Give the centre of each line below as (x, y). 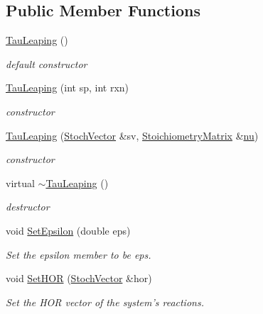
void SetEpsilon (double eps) (68, 230)
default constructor (47, 63)
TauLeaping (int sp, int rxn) (68, 88)
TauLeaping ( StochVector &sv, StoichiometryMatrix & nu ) (132, 135)
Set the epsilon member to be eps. (79, 254)
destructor (28, 207)
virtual (20, 183)
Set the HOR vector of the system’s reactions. (105, 302)
